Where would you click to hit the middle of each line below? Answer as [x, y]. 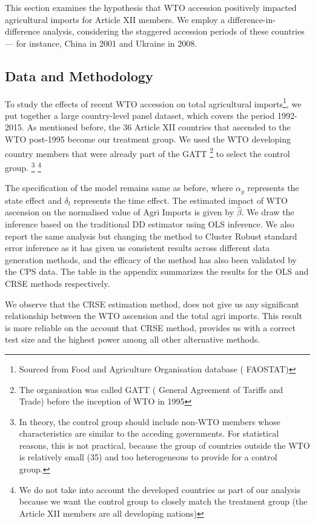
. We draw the [268, 212]
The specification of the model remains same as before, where [119, 188]
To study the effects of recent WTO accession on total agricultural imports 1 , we [153, 102]
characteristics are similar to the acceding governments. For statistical [149, 433]
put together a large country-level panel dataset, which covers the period [140, 115]
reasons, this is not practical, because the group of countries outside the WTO [164, 445]
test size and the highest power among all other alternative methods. [133, 339]
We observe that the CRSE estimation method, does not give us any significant [152, 304]
